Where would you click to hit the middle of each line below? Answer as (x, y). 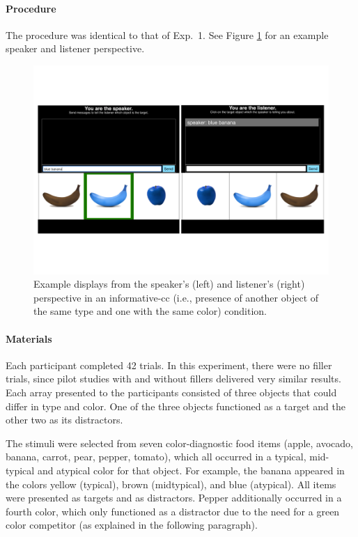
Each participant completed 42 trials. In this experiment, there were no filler (169, 365)
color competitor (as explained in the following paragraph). (132, 525)
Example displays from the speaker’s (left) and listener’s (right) (169, 284)
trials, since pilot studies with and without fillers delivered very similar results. (173, 379)
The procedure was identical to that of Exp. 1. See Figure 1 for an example (167, 34)
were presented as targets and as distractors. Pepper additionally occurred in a (174, 498)
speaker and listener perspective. (75, 48)
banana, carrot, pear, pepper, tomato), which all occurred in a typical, (156, 457)
